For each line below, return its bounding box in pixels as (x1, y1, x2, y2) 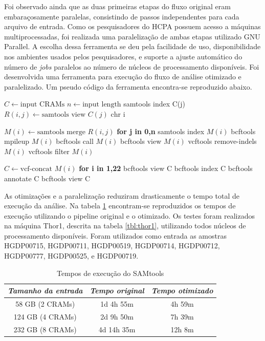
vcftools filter (28, 145, 70, 156)
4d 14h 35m (98, 324, 136, 334)
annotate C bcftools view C (4, 173, 91, 183)
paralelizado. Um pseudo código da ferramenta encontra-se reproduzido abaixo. (4, 81, 252, 92)
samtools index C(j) (123, 98, 186, 109)
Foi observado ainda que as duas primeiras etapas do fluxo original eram (4, 1, 231, 11)
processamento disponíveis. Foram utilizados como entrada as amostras (4, 230, 227, 241)
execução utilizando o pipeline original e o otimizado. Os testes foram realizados (4, 210, 255, 221)
